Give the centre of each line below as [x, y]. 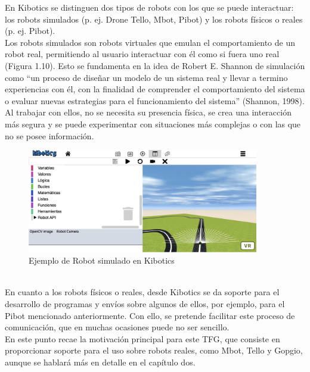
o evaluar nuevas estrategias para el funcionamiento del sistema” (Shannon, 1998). [155, 100]
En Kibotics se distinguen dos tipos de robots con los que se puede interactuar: [149, 7]
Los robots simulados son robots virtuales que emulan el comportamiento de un [150, 42]
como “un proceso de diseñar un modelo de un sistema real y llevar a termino [146, 77]
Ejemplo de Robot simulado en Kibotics [102, 260]
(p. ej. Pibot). [30, 31]
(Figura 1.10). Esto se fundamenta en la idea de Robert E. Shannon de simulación [155, 65]
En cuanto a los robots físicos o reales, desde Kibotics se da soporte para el [142, 292]
